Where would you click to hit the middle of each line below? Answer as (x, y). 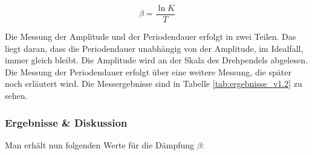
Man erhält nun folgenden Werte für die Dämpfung (100, 144)
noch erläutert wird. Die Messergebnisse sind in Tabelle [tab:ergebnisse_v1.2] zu (154, 84)
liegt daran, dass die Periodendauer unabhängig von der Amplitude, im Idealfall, (154, 48)
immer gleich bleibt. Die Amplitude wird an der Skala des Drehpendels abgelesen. (156, 60)
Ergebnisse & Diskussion (66, 122)
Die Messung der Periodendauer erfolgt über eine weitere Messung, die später (148, 71)
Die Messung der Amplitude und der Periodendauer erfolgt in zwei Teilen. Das (151, 36)
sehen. (16, 96)
